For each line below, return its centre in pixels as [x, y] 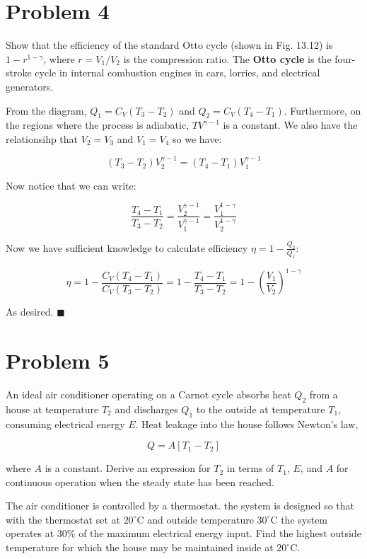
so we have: [197, 138]
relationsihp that [42, 138]
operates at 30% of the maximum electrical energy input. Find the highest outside [183, 533]
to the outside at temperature [261, 409]
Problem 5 [58, 360]
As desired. [30, 312]
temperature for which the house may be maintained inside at [140, 547]
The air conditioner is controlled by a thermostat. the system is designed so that [180, 506]
